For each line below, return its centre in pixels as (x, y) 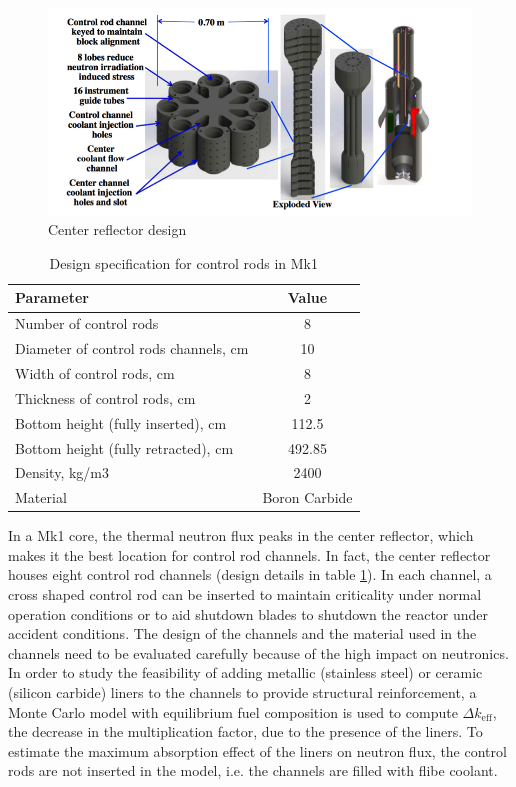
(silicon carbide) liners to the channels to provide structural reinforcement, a (242, 692)
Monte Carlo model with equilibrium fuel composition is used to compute (233, 711)
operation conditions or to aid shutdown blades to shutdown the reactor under (248, 613)
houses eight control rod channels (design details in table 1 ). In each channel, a (250, 574)
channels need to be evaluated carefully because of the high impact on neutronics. (258, 652)
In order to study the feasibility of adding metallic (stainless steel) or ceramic (245, 672)
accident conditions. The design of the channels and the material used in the (242, 633)
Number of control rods (87, 323)
